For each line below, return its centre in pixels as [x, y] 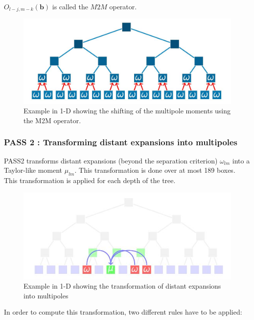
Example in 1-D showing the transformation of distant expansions [122, 286]
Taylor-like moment [33, 170]
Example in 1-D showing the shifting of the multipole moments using [127, 111]
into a [241, 160]
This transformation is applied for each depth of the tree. [90, 180]
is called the [70, 6]
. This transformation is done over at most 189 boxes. [155, 170]
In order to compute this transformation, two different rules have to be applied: [123, 312]
